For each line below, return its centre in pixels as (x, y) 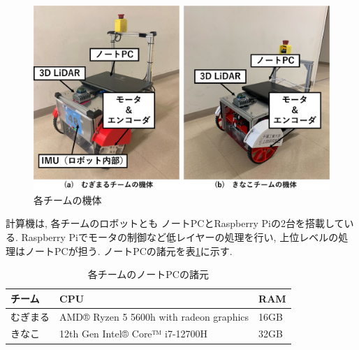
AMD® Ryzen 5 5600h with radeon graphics (154, 316)
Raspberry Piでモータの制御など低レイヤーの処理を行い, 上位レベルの (180, 236)
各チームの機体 (68, 199)
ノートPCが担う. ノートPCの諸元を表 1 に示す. (129, 250)
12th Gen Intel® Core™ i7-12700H (134, 334)
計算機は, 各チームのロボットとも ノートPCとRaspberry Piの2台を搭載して (175, 223)
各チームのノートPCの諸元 (148, 274)
